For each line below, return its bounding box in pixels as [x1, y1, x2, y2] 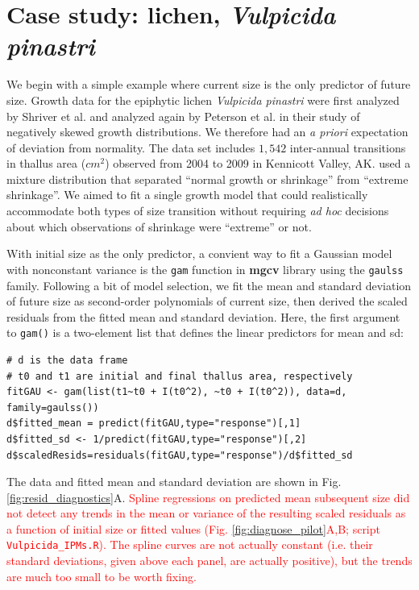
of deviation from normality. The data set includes [6, 139, 255, 156]
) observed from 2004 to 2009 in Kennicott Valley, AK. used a [105, 155, 411, 172]
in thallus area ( [6, 155, 86, 172]
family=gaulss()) [6, 401, 99, 413]
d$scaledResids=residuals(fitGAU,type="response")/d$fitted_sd [6, 449, 353, 461]
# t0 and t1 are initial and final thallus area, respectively [6, 370, 353, 382]
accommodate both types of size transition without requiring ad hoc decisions [6, 202, 389, 219]
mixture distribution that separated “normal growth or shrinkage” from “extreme [6, 170, 409, 187]
